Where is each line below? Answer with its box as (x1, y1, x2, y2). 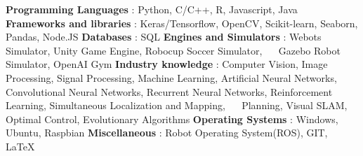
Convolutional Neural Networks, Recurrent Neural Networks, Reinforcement (6, 84, 333, 99)
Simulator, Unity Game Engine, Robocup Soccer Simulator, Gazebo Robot (6, 43, 341, 57)
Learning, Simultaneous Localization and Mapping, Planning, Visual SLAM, (6, 98, 348, 113)
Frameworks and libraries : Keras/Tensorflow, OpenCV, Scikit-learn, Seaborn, (6, 15, 358, 30)
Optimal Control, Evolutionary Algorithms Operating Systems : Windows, (6, 111, 338, 126)
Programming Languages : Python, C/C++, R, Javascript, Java (6, 2, 298, 16)
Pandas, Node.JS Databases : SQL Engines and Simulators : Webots (6, 29, 322, 44)
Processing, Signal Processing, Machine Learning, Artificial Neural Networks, (6, 70, 337, 85)
